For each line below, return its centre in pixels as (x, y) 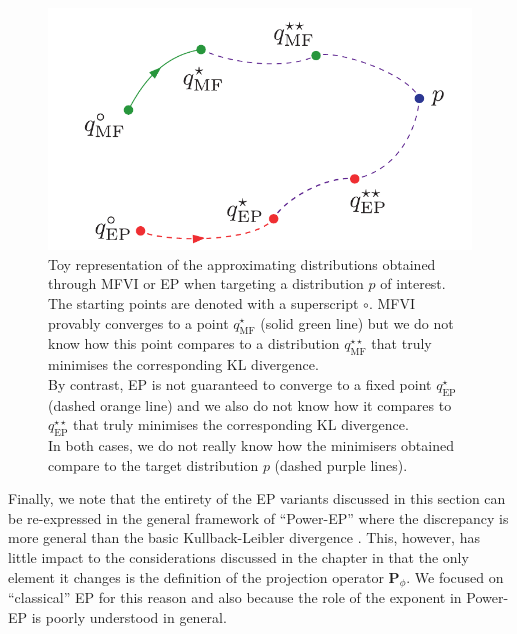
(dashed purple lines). (341, 464)
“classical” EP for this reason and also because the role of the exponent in (235, 597)
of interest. (413, 283)
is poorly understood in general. (129, 616)
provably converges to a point (138, 322)
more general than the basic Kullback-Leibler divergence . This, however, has (244, 537)
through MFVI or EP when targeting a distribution (206, 283)
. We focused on (455, 576)
